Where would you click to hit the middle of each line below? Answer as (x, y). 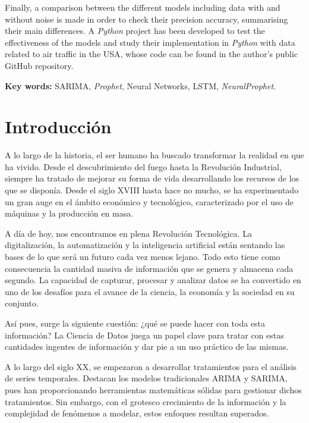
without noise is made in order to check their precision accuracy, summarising (146, 19)
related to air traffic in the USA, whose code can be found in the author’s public (152, 54)
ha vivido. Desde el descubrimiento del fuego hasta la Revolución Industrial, (143, 166)
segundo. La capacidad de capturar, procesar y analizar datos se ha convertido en (153, 280)
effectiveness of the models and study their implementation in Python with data (150, 42)
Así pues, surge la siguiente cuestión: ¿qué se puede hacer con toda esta (135, 323)
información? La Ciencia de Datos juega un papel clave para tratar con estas (144, 335)
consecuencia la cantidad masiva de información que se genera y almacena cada (149, 268)
